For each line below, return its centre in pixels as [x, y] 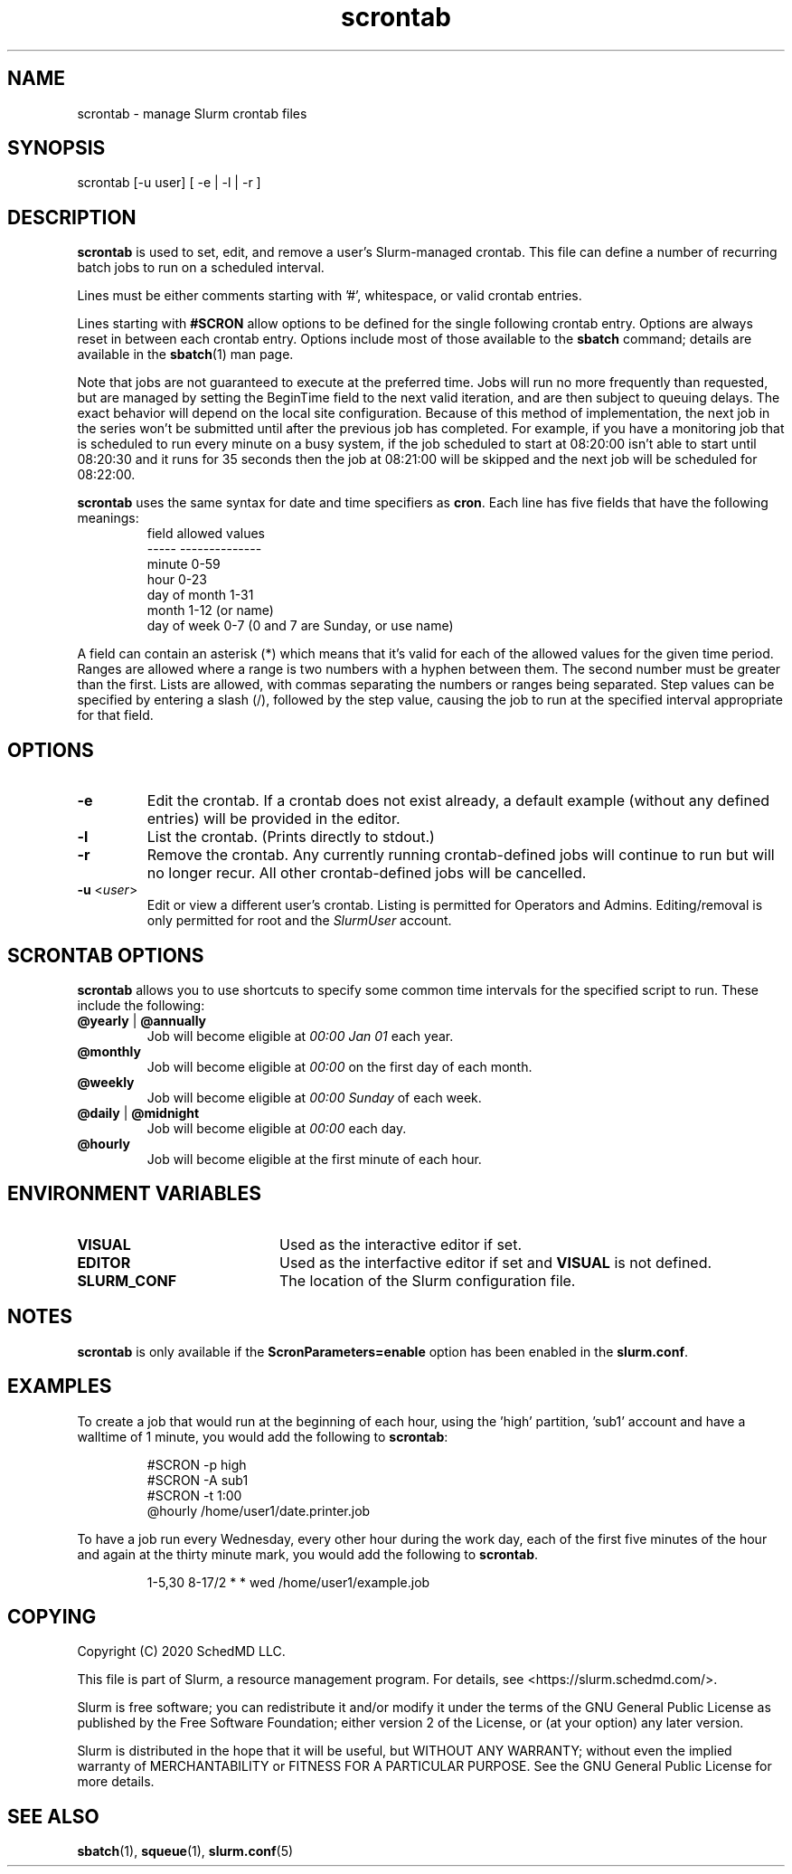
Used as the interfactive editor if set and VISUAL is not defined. [495, 1262]
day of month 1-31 [200, 595]
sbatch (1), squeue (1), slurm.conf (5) [185, 1851]
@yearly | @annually [142, 1020]
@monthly [109, 1051]
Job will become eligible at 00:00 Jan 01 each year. [300, 1036]
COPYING [52, 1616]
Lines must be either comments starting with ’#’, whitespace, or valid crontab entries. [330, 296]
